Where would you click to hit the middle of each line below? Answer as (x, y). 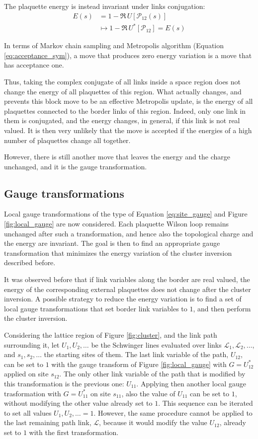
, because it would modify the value (153, 422)
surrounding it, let (32, 344)
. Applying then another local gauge (191, 383)
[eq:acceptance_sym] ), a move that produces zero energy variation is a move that (128, 55)
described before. (30, 262)
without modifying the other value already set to (78, 403)
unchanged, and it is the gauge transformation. (76, 166)
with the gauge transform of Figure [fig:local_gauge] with (139, 364)
